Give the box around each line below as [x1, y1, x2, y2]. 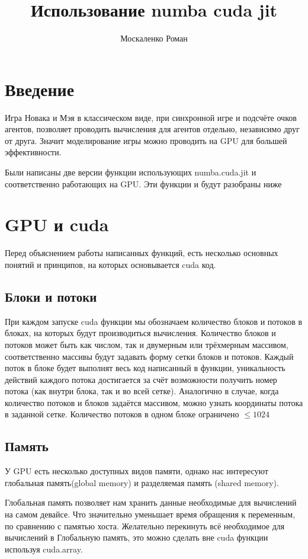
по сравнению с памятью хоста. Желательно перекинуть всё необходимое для [5, 519, 285, 532]
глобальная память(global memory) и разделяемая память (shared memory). [5, 476, 279, 488]
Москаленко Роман [120, 32, 188, 44]
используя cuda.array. [5, 542, 83, 555]
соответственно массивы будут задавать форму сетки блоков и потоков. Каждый [5, 350, 294, 362]
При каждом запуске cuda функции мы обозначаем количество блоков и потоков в [5, 315, 303, 327]
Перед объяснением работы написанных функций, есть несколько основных [5, 247, 278, 259]
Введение [5, 76, 75, 101]
